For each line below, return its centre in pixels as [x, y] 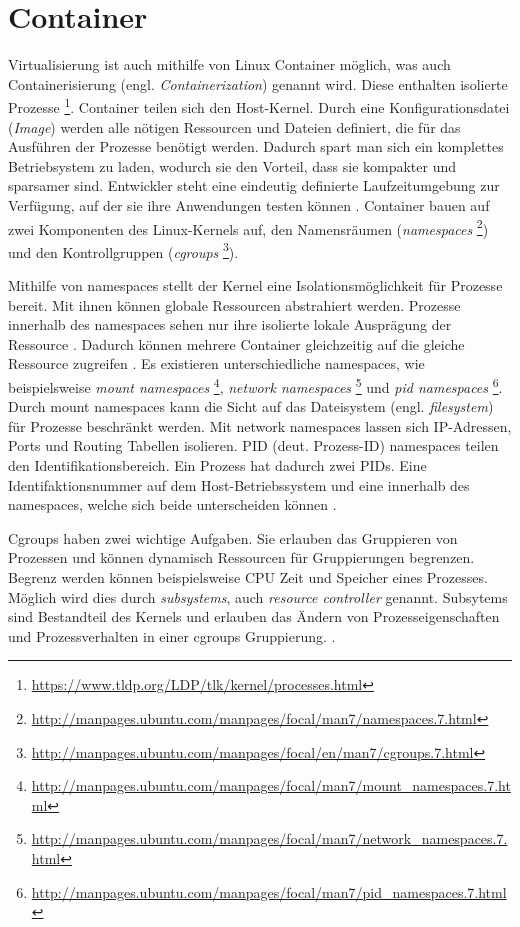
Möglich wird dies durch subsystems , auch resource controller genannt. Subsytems [258, 596]
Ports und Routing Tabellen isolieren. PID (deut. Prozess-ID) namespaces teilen [253, 445]
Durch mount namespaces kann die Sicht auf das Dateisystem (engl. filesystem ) [251, 406]
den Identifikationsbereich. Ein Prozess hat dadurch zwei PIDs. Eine [217, 465]
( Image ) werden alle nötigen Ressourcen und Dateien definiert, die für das [234, 126]
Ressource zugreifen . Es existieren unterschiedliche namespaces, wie [216, 363]
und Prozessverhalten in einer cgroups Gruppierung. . [172, 635]
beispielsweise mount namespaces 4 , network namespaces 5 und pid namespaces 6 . [255, 385]
